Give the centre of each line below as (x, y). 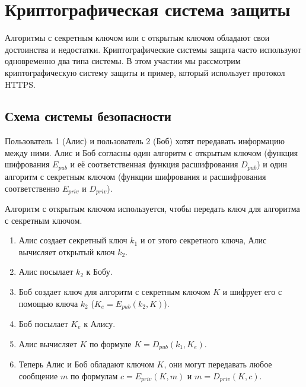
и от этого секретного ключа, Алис (203, 240)
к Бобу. (99, 272)
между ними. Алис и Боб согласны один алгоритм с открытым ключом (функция (152, 152)
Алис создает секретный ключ (73, 240)
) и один (272, 164)
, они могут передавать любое (218, 364)
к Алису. (100, 323)
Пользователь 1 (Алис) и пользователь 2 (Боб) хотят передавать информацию (145, 141)
